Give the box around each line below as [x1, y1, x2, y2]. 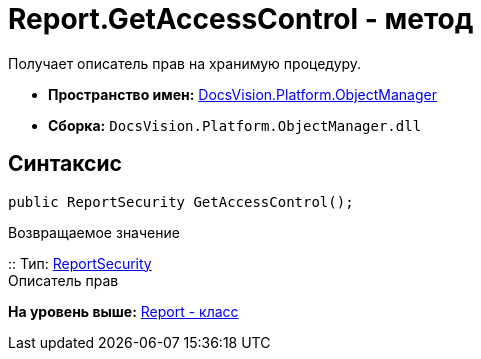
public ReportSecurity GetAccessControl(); [8, 193, 354, 210]
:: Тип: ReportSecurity [8, 254, 152, 272]
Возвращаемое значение [8, 223, 180, 241]
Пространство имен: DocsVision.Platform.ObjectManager [48, 85, 437, 103]
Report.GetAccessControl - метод [8, 2, 474, 36]
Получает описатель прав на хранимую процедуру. [8, 54, 362, 72]
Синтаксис [8, 151, 122, 177]
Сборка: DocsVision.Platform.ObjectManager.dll [48, 116, 422, 134]
